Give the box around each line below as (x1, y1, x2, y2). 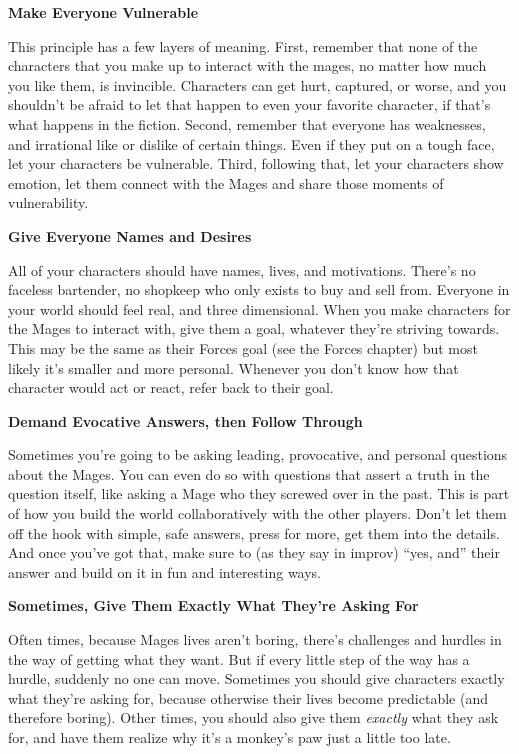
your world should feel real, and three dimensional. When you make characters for (8, 298, 511, 319)
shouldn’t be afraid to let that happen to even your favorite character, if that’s (8, 94, 491, 115)
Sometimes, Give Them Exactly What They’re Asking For (8, 595, 419, 616)
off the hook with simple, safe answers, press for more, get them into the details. (8, 522, 500, 543)
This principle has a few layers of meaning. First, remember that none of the (8, 35, 478, 56)
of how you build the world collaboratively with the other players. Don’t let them (8, 503, 507, 524)
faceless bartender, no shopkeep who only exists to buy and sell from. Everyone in (8, 279, 510, 300)
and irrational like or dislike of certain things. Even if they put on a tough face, (8, 133, 495, 154)
